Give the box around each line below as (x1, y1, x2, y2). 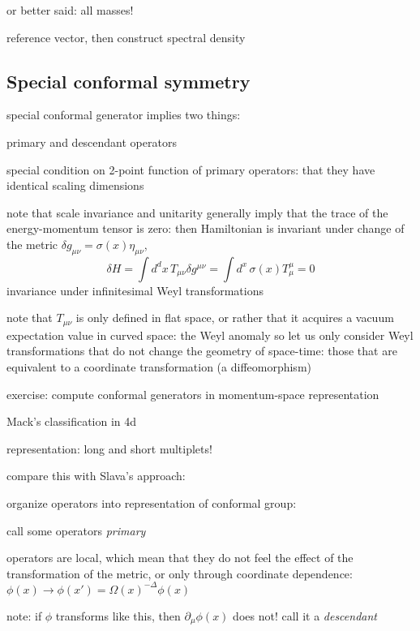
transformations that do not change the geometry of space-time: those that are (6, 342, 397, 359)
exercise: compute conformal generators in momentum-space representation (6, 385, 379, 402)
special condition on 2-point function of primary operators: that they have (6, 161, 375, 178)
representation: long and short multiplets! (6, 440, 212, 457)
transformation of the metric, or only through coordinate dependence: (6, 564, 353, 582)
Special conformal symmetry (6, 68, 251, 93)
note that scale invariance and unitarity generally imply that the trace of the (6, 204, 388, 221)
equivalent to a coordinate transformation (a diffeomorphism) (6, 358, 311, 375)
